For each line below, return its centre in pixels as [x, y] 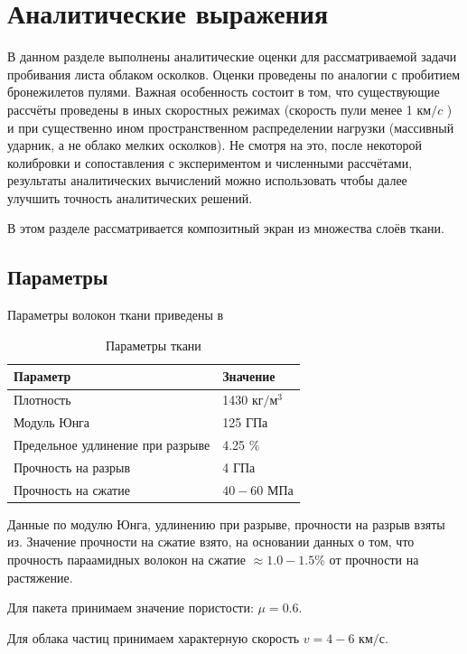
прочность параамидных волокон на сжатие [127, 559]
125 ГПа [245, 422]
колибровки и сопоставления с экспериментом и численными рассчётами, [210, 162]
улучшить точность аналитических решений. [130, 197]
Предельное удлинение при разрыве [112, 444]
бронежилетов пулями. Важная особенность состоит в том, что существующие [224, 92]
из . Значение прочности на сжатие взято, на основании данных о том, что [211, 542]
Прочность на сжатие [72, 489]
